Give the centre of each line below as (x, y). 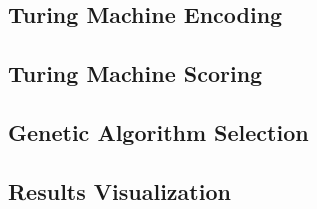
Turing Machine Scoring (135, 73)
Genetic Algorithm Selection (158, 131)
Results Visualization (119, 190)
